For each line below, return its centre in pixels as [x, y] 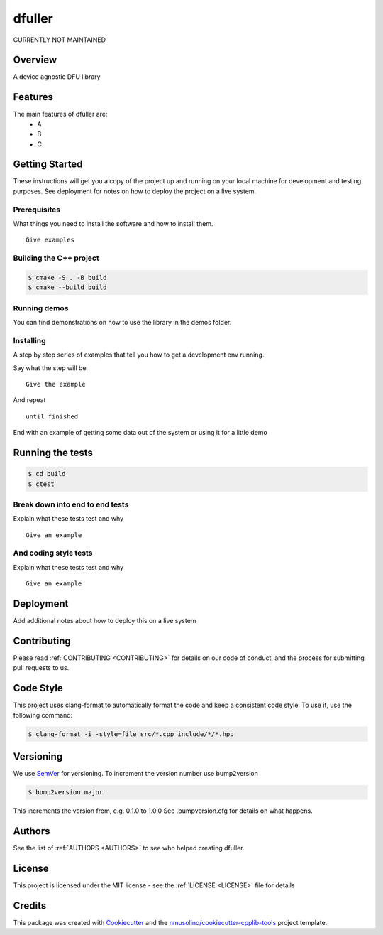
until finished [52, 416]
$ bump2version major [66, 793]
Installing [29, 340]
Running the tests [53, 452]
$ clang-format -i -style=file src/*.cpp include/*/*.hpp [131, 734]
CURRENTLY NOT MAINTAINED [60, 40]
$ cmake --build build [67, 287]
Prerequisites [37, 210]
